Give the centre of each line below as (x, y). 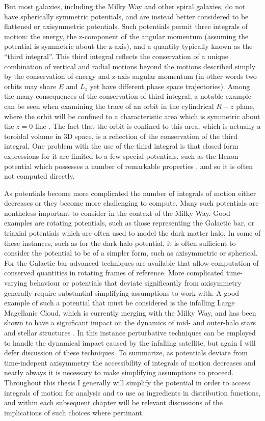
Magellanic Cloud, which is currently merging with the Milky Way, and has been (130, 312)
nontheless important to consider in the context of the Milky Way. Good (117, 213)
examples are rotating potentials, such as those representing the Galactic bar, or (129, 223)
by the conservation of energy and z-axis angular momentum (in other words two (130, 76)
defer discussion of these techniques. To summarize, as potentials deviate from (126, 353)
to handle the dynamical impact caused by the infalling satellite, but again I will (130, 342)
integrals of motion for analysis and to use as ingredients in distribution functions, (132, 392)
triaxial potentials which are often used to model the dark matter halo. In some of (132, 233)
